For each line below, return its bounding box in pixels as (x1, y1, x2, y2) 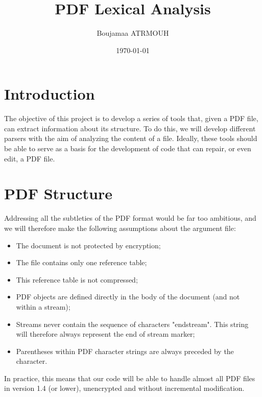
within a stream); (16, 301, 70, 312)
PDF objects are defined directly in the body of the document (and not (16, 291, 240, 302)
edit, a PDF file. (4, 153, 55, 164)
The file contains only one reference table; (16, 257, 147, 268)
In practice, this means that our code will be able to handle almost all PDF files (4, 372, 255, 383)
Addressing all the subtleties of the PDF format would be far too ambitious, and (4, 213, 256, 223)
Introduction (4, 83, 95, 104)
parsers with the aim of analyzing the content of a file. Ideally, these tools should (4, 133, 257, 144)
